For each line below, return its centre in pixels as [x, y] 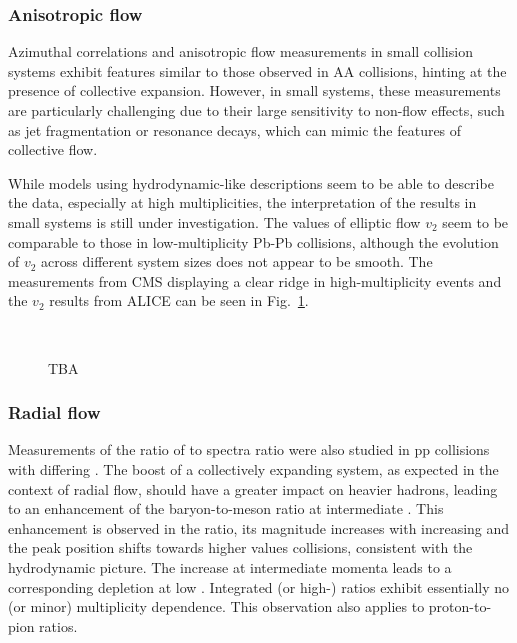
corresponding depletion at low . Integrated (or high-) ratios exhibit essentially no [259, 586]
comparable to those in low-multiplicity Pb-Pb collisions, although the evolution [253, 241]
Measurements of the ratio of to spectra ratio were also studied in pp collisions [249, 449]
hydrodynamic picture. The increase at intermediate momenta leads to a [230, 566]
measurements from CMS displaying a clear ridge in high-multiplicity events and [255, 280]
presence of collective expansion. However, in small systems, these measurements [254, 90]
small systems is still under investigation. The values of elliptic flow [214, 221]
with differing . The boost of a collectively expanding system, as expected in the [253, 468]
